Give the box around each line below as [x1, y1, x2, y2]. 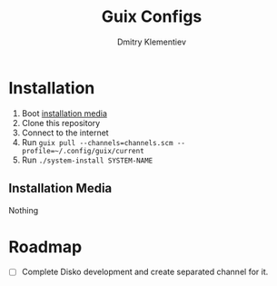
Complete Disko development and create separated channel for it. [21, 266, 269, 278]
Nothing [8, 204, 39, 215]
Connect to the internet [21, 127, 110, 138]
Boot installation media [21, 107, 108, 119]
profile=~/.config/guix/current [21, 146, 144, 155]
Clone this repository [21, 117, 101, 128]
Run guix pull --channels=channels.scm [21, 136, 173, 147]
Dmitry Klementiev [116, 36, 187, 47]
